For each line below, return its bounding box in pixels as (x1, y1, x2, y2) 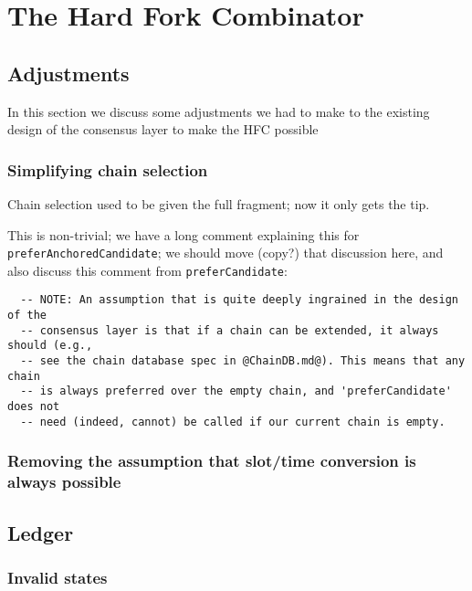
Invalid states (7, 565, 108, 588)
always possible (7, 470, 121, 493)
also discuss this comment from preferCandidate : (7, 260, 288, 280)
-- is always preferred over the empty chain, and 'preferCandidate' (20, 385, 452, 398)
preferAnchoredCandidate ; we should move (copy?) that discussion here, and (7, 243, 444, 262)
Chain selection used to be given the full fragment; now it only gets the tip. (7, 194, 430, 213)
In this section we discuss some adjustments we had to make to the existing (7, 101, 430, 121)
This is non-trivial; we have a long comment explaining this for (7, 225, 360, 244)
